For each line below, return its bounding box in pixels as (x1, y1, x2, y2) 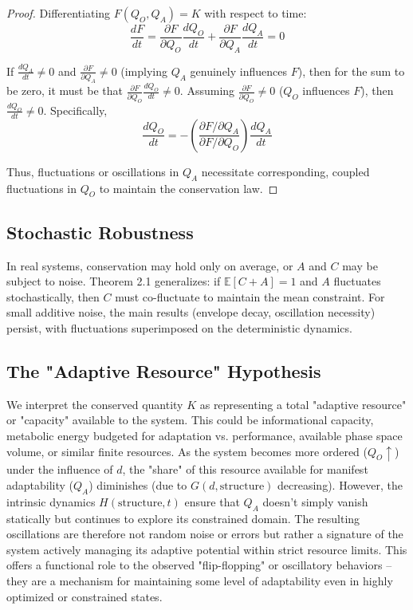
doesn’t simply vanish (262, 493, 368, 510)
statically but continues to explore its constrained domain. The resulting (6, 510, 360, 526)
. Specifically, (43, 101, 108, 118)
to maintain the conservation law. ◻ (99, 179, 278, 196)
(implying (120, 62, 168, 79)
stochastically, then (6, 288, 100, 305)
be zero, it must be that (6, 82, 123, 99)
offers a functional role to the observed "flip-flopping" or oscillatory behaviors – (6, 557, 392, 573)
